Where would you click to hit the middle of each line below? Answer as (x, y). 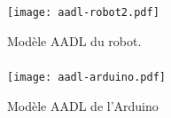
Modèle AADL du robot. (74, 40)
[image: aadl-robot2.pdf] (83, 12)
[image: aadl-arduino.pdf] (86, 78)
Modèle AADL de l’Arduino (83, 105)
